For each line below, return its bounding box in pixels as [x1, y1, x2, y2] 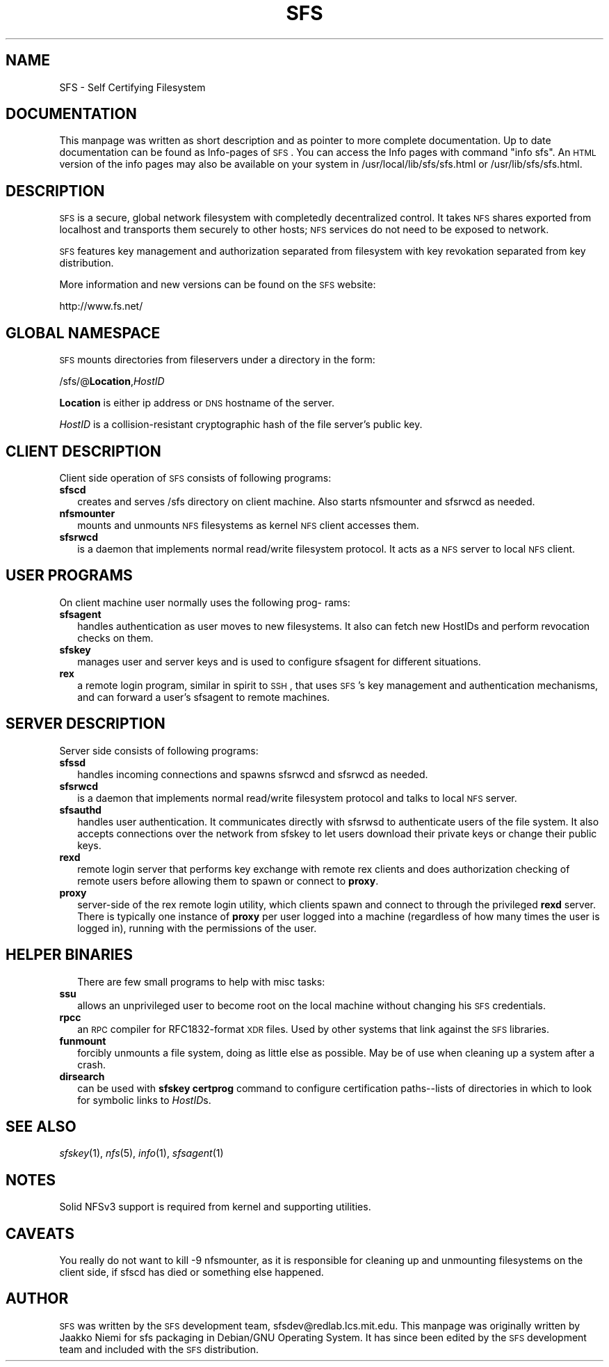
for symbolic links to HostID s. [77, 1093, 211, 1106]
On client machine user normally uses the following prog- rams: [59, 596, 350, 608]
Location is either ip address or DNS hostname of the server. [59, 397, 334, 409]
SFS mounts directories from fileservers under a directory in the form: [59, 354, 375, 366]
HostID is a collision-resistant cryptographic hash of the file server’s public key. [59, 418, 423, 431]
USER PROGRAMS [6, 567, 133, 585]
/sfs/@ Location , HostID [59, 375, 165, 388]
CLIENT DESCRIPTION [6, 442, 161, 460]
